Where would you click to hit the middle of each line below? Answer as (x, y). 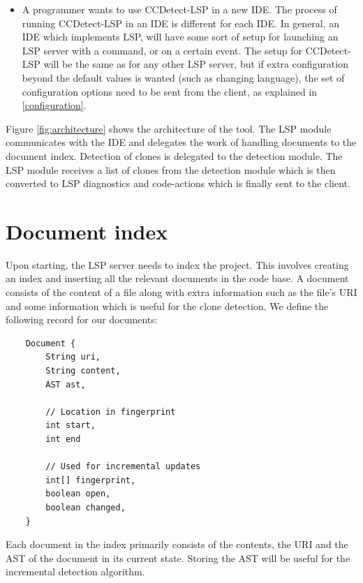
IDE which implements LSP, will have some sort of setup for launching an (180, 37)
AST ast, (66, 384)
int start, (71, 426)
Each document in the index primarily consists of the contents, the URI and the (177, 544)
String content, (83, 371)
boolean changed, (86, 507)
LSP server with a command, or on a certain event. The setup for (162, 50)
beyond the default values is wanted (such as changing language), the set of (183, 77)
